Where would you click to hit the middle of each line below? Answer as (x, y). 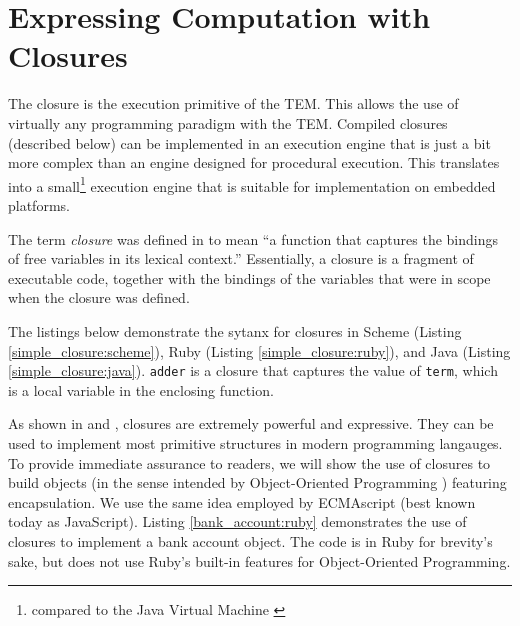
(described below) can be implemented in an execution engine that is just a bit (249, 142)
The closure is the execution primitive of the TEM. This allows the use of (233, 103)
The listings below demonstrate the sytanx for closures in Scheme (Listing (235, 330)
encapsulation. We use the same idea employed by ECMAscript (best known (242, 501)
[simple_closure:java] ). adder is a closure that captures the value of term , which (253, 370)
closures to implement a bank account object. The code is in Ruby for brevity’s (250, 540)
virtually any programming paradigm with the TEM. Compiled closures (228, 122)
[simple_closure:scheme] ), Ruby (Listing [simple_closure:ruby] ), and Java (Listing (259, 350)
